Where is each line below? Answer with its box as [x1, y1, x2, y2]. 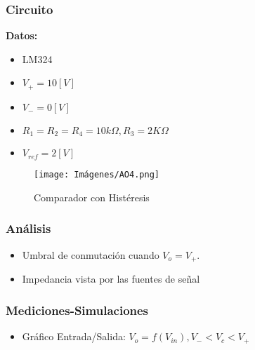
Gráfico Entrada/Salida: [22, 329, 126, 344]
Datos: [6, 28, 38, 43]
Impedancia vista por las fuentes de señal [22, 271, 200, 286]
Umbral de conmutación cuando [22, 247, 159, 262]
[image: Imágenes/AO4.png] [34, 170, 159, 180]
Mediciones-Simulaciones [6, 301, 149, 318]
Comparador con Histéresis [34, 189, 150, 204]
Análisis [6, 220, 51, 237]
